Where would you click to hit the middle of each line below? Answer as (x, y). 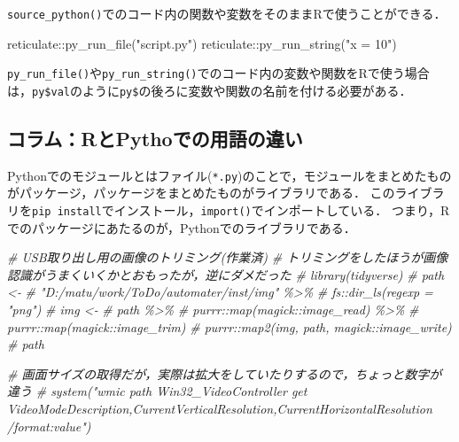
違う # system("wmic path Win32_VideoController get (157, 391)
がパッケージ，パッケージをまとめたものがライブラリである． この (201, 193)
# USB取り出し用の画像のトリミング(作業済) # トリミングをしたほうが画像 (228, 257)
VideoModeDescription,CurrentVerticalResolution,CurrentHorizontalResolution (220, 409)
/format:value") (49, 426)
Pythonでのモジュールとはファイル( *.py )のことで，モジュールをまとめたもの (229, 175)
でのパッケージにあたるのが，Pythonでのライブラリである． (182, 227)
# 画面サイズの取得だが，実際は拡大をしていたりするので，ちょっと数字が (225, 373)
